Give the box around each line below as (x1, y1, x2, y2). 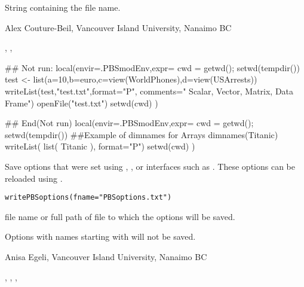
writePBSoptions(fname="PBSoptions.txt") (5, 193, 172, 202)
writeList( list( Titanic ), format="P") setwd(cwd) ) (5, 140, 195, 152)
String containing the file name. (5, 1, 121, 13)
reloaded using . (5, 172, 63, 184)
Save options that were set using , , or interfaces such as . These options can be (5, 160, 295, 172)
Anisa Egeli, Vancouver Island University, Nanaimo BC (5, 250, 207, 262)
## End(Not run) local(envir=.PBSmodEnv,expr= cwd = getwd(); (5, 117, 254, 129)
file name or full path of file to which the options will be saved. (5, 210, 235, 222)
